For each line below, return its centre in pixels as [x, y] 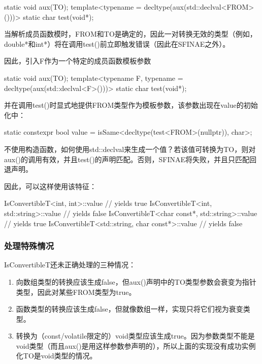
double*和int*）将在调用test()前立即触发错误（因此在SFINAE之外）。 [117, 43]
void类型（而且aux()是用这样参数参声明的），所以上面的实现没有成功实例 [136, 345]
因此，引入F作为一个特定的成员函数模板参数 [78, 61]
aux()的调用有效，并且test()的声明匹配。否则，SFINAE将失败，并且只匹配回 [130, 159]
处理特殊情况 [29, 246]
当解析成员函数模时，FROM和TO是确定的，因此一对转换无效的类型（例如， [130, 34]
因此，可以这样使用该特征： [50, 186]
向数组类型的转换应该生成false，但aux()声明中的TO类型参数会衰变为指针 [136, 281]
